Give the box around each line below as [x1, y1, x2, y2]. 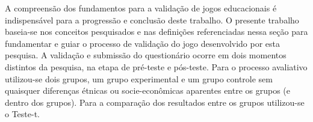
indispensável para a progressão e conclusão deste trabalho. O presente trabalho [5, 13, 299, 26]
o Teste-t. [5, 108, 40, 120]
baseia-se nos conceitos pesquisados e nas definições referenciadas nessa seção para [5, 25, 308, 38]
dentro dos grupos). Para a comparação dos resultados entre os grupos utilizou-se [5, 96, 305, 108]
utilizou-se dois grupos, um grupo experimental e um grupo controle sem [5, 72, 273, 85]
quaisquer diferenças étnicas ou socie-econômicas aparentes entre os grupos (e [5, 84, 291, 97]
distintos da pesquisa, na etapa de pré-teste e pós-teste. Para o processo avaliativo [5, 60, 308, 73]
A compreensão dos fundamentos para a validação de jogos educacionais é [5, 2, 277, 14]
